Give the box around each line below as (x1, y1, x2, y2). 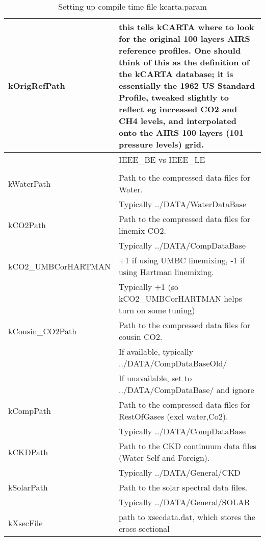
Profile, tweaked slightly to (118, 91, 229, 103)
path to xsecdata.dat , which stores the (118, 511, 255, 523)
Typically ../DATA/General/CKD (118, 466, 241, 478)
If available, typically (118, 346, 194, 357)
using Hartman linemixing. (118, 266, 214, 278)
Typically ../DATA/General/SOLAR (118, 496, 250, 508)
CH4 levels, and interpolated (118, 115, 237, 127)
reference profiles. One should (118, 44, 241, 56)
